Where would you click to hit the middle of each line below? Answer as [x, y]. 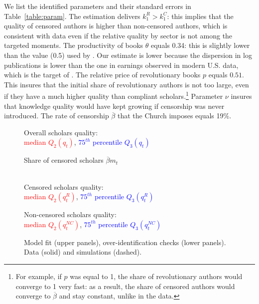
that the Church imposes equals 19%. [174, 116]
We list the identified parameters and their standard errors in [98, 6]
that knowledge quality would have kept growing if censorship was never [114, 106]
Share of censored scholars [64, 160]
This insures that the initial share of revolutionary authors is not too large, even [127, 84]
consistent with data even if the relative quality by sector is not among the [118, 35]
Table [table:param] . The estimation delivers [72, 16]
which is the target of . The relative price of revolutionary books [102, 75]
